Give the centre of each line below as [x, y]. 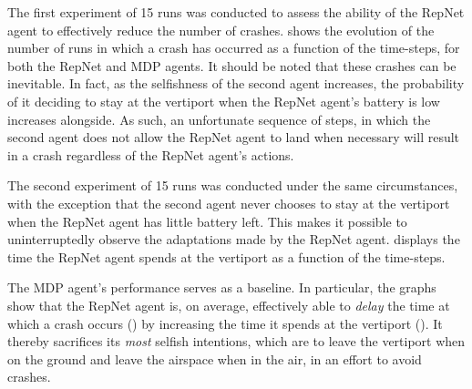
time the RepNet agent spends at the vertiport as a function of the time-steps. [226, 256]
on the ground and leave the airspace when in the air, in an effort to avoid [215, 358]
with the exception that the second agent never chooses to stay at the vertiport [229, 203]
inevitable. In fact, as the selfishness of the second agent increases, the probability [236, 83]
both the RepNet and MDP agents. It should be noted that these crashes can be [232, 65]
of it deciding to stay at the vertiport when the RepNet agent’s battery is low [224, 101]
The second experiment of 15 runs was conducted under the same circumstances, [233, 185]
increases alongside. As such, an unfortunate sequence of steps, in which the [219, 119]
